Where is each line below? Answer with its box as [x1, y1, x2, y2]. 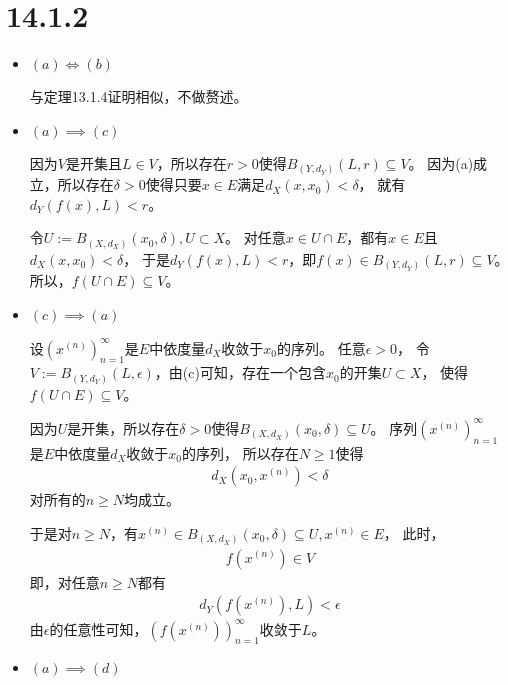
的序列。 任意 [277, 337, 366, 358]
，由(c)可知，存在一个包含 [154, 362, 326, 383]
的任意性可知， [49, 618, 148, 639]
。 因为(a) [408, 152, 474, 173]
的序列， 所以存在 [182, 442, 299, 463]
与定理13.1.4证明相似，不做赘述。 [29, 86, 248, 107]
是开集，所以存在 [67, 417, 180, 438]
